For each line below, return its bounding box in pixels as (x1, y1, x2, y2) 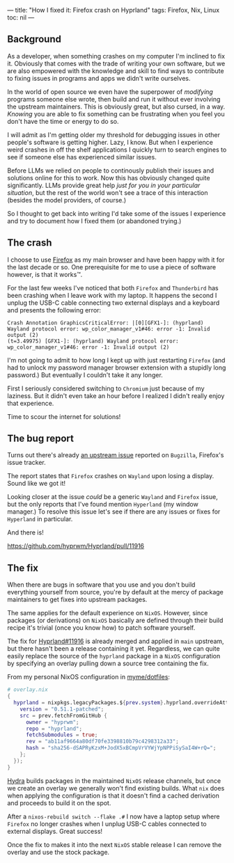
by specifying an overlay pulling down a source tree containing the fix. (7, 659, 209, 667)
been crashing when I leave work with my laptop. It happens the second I (7, 291, 217, 299)
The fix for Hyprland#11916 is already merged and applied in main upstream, (7, 637, 224, 646)
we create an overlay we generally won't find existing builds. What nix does (7, 784, 225, 792)
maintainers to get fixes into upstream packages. (7, 595, 148, 604)
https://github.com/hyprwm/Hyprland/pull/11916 (7, 542, 145, 551)
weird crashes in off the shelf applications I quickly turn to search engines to (7, 145, 227, 154)
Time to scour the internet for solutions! (7, 412, 121, 420)
